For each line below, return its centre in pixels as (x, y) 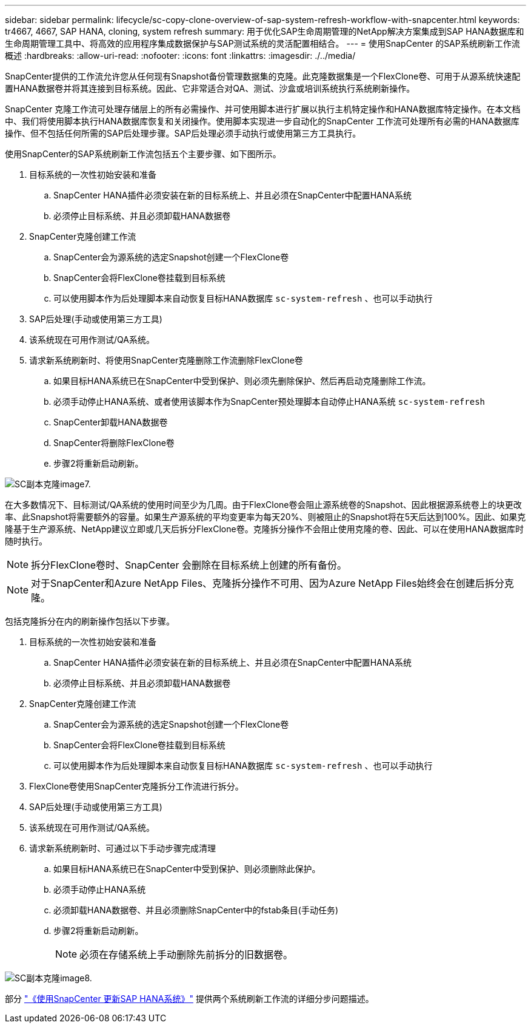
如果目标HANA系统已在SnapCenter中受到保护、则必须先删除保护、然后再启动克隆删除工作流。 (242, 381)
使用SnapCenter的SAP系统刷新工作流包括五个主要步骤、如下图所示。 (143, 154)
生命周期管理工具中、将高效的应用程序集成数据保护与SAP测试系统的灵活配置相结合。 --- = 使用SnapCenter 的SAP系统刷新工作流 (262, 43)
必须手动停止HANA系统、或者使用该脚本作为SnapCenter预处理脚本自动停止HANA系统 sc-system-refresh (269, 401)
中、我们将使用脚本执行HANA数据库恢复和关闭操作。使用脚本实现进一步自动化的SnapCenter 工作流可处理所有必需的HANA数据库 (262, 121)
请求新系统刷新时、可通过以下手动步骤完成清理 (122, 848)
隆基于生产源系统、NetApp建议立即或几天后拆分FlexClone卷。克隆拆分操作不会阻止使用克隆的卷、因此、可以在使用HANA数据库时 (264, 529)
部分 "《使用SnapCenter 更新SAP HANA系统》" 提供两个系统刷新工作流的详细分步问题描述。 (189, 999)
